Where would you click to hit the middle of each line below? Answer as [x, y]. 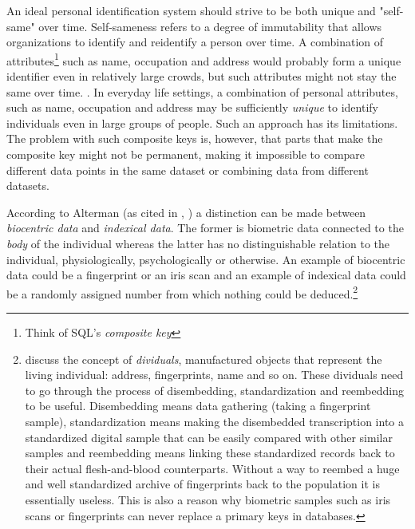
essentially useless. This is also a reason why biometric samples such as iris [208, 499]
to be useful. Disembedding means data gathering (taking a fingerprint [198, 406]
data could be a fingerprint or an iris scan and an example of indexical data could [206, 275]
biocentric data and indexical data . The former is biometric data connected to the [205, 228]
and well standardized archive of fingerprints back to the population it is [202, 484]
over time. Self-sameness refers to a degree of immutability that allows [210, 26]
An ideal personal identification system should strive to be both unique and [191, 10]
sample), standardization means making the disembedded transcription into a [214, 421]
